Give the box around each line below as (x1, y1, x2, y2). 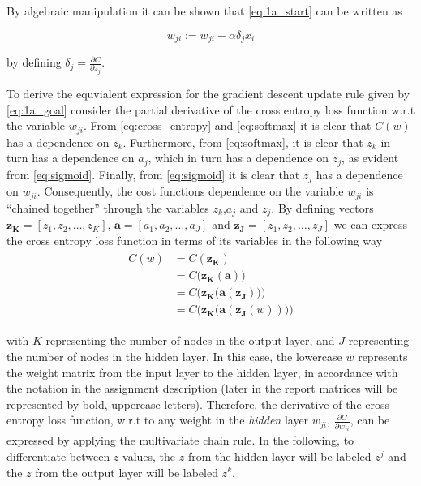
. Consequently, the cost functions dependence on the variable (37, 183, 344, 200)
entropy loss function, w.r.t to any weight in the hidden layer (6, 411, 309, 428)
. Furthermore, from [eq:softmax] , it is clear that (122, 133, 363, 150)
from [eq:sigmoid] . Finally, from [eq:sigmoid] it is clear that (6, 166, 300, 183)
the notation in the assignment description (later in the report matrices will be (6, 380, 398, 397)
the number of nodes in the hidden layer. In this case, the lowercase (6, 347, 342, 364)
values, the (122, 447, 176, 464)
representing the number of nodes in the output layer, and (45, 332, 335, 349)
